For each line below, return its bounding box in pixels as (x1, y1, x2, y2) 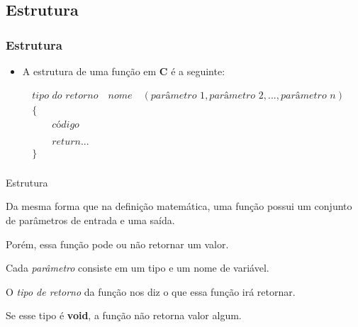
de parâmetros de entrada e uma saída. (6, 213, 175, 227)
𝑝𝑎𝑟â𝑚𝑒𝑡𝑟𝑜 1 (150, 90, 206, 101)
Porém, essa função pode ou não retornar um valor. (6, 236, 229, 251)
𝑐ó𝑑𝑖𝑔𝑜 (52, 119, 79, 130)
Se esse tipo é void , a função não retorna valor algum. (6, 308, 242, 323)
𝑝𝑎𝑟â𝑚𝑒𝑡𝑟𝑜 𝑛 (280, 90, 336, 101)
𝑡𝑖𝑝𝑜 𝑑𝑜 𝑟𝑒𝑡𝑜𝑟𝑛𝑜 (32, 90, 99, 101)
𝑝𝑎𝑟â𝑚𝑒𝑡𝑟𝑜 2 (209, 90, 264, 101)
